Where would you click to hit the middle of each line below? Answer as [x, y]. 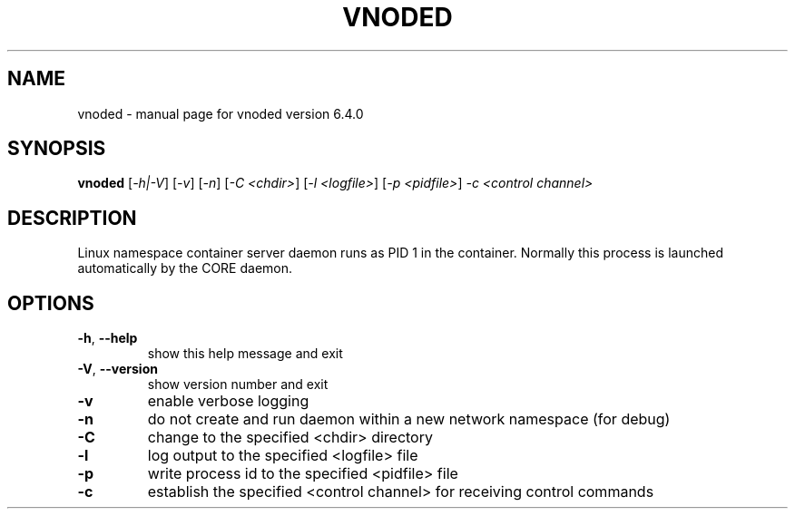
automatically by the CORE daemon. [185, 268]
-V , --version [118, 369]
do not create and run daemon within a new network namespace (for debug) [409, 419]
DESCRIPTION [72, 218]
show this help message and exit [245, 354]
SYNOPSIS [57, 149]
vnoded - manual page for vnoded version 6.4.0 [221, 113]
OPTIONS [51, 303]
